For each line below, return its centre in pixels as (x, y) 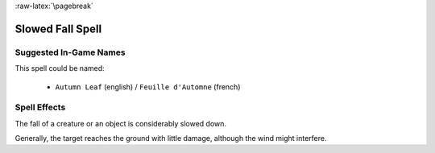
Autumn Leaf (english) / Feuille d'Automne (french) (148, 87)
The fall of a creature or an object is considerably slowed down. (121, 123)
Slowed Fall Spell (58, 29)
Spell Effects (40, 107)
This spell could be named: (60, 68)
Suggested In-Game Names (70, 52)
